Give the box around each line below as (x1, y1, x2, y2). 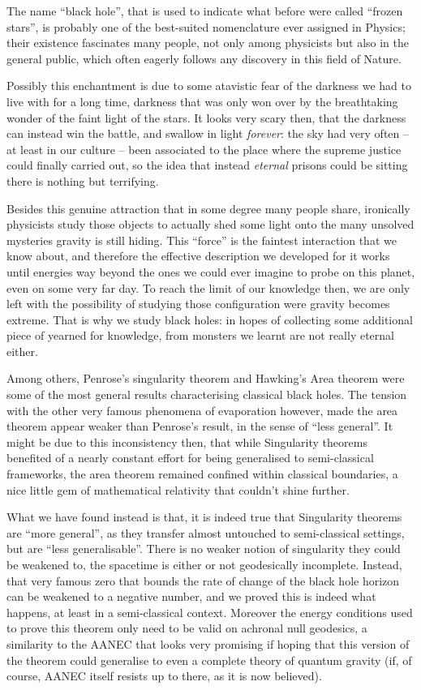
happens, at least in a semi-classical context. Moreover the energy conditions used (6, 603, 413, 620)
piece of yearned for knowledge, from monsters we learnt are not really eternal (6, 327, 394, 344)
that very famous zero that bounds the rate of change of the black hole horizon (6, 572, 400, 589)
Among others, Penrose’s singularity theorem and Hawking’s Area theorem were (6, 370, 405, 387)
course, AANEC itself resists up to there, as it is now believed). (6, 667, 322, 684)
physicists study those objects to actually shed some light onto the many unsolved (6, 216, 415, 233)
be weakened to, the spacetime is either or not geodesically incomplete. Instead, (6, 556, 402, 572)
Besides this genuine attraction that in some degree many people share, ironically (6, 199, 410, 216)
